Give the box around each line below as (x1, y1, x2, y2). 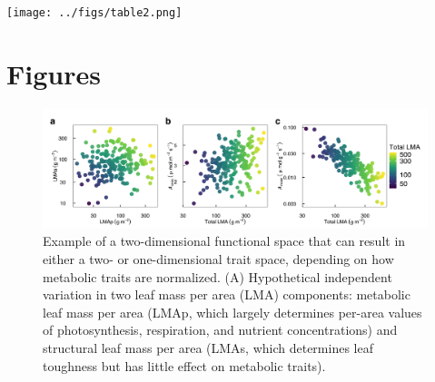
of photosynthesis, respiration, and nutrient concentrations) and (43, 320, 398, 339)
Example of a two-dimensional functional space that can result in (43, 231, 406, 250)
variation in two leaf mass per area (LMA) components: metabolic (43, 285, 410, 304)
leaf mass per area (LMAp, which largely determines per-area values (43, 302, 422, 321)
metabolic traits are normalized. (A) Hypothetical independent (43, 267, 392, 286)
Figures (6, 54, 101, 92)
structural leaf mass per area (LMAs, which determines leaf (43, 338, 373, 358)
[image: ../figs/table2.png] (6, 6, 183, 19)
